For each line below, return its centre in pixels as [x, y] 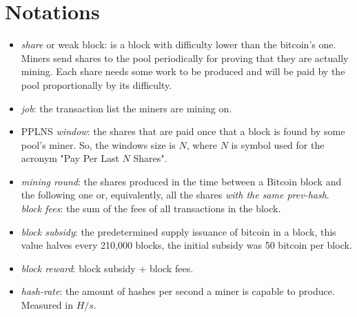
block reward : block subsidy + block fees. [107, 268]
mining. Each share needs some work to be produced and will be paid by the [183, 71]
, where [202, 144]
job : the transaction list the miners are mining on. [126, 108]
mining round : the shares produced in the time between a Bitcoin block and [181, 181]
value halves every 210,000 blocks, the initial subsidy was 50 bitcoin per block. [186, 245]
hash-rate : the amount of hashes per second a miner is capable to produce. [178, 291]
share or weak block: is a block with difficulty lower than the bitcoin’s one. [178, 44]
